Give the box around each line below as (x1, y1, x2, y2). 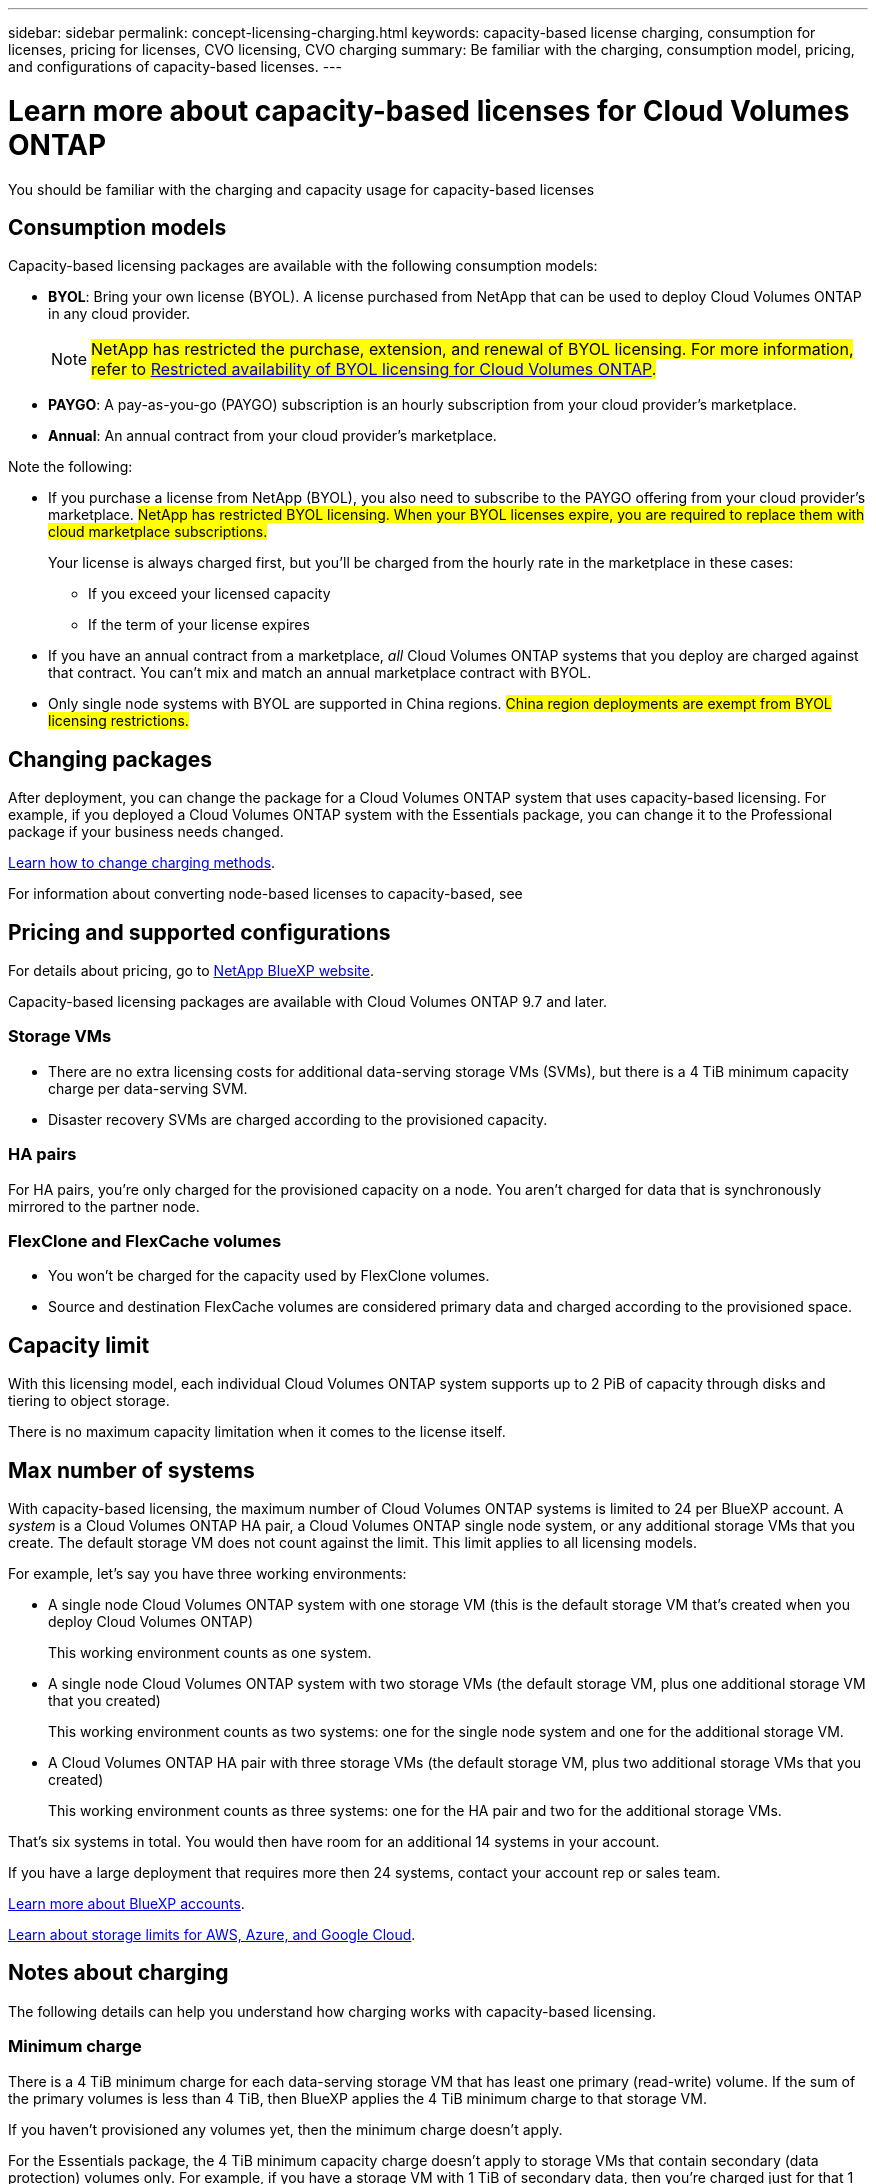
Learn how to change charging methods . (8, 854, 276, 872)
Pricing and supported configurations (8, 919, 391, 945)
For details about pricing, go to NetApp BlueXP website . (8, 962, 375, 980)
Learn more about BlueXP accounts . (8, 1894, 245, 1912)
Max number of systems (8, 1457, 255, 1483)
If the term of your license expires (88, 616, 310, 634)
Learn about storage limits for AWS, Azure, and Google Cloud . (8, 1925, 416, 1943)
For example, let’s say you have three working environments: (8, 1564, 407, 1582)
